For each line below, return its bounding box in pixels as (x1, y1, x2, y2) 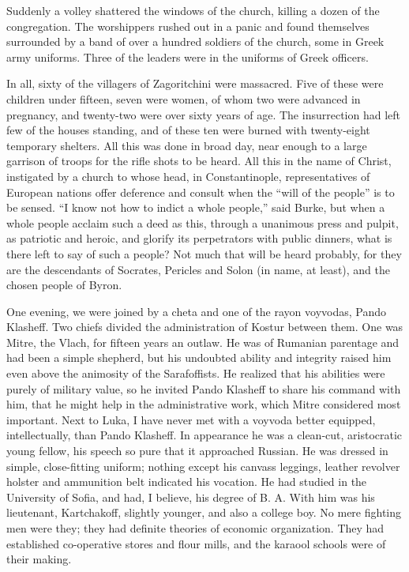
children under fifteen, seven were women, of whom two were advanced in (6, 90, 361, 107)
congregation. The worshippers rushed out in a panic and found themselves (6, 17, 370, 34)
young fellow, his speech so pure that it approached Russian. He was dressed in (6, 442, 388, 459)
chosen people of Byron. (6, 277, 122, 293)
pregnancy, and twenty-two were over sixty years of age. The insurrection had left (6, 106, 400, 122)
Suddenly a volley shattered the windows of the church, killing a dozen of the (6, 2, 380, 18)
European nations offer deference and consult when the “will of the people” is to (6, 183, 395, 200)
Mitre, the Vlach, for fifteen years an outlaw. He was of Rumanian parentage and (6, 333, 400, 350)
